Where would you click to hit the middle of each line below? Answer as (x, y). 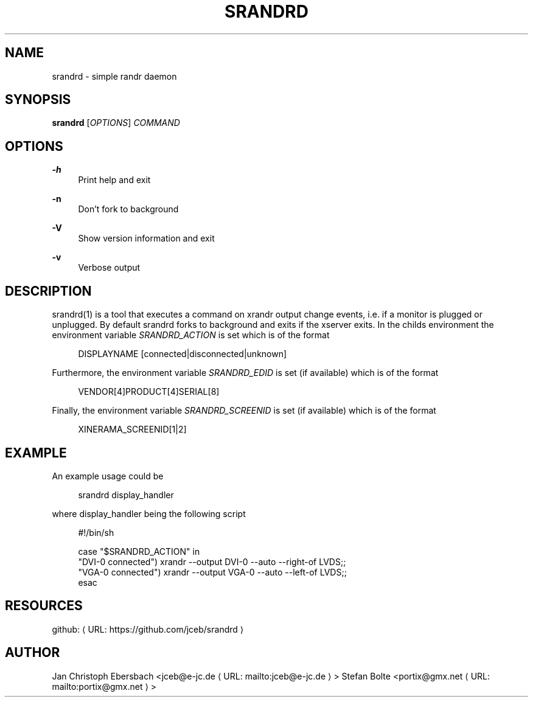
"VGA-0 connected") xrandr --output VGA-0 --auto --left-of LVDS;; (212, 572)
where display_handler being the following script (149, 513)
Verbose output (109, 268)
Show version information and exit (146, 238)
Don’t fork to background (128, 209)
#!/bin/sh (96, 532)
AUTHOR (33, 653)
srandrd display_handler (126, 495)
